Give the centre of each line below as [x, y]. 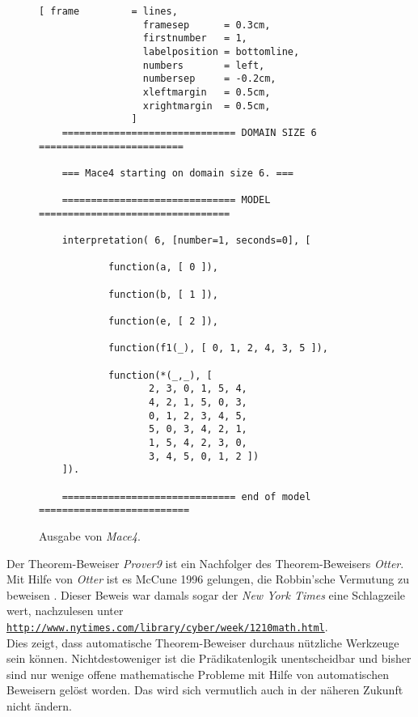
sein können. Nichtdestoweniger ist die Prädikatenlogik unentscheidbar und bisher [209, 658]
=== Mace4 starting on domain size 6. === [177, 173]
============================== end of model [186, 496]
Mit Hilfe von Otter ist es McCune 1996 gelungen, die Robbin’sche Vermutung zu [208, 579]
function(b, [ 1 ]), [163, 294]
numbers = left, [204, 65]
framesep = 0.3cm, [207, 25]
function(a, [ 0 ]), [163, 267]
